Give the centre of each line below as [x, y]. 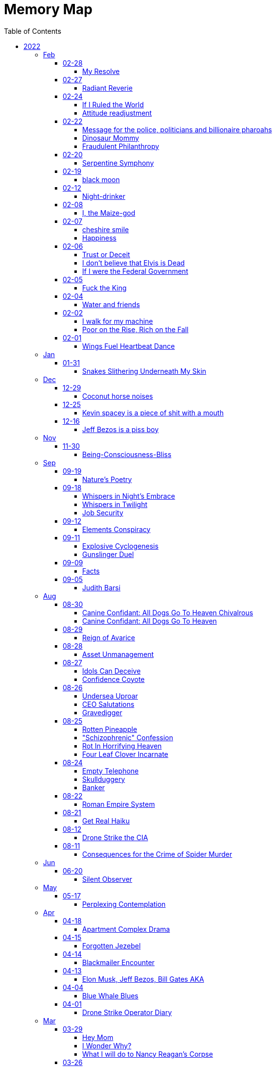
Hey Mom [98, 1037]
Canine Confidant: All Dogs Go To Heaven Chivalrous [168, 612]
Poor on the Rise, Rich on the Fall [136, 329]
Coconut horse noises [118, 396]
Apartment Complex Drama [126, 929]
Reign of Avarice [109, 637]
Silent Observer [107, 879]
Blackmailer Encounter [118, 962]
